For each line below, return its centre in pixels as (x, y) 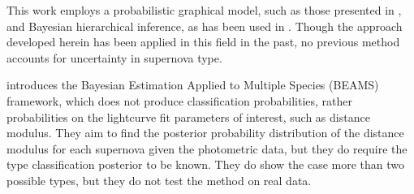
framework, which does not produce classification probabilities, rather (180, 100)
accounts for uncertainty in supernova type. (114, 57)
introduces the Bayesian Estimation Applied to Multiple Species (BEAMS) (193, 85)
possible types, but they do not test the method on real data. (159, 180)
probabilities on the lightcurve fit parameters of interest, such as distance (188, 116)
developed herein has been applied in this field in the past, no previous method (203, 42)
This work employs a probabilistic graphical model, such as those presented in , (204, 10)
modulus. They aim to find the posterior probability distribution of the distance (205, 133)
